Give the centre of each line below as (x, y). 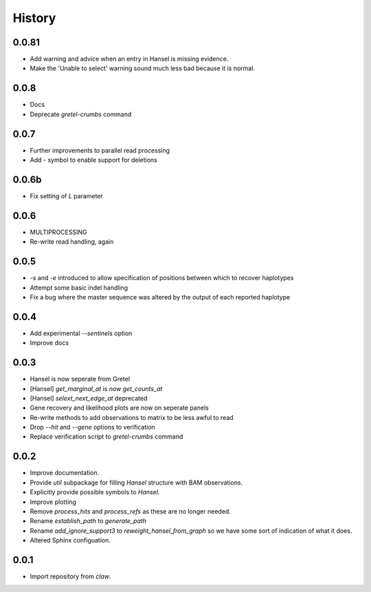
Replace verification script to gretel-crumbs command (106, 436)
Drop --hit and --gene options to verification (93, 427)
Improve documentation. (65, 473)
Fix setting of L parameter (66, 195)
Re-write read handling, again (72, 242)
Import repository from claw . (70, 577)
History (34, 18)
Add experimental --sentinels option (81, 333)
